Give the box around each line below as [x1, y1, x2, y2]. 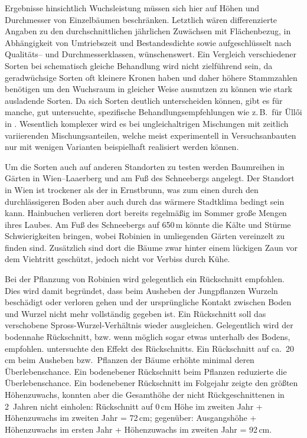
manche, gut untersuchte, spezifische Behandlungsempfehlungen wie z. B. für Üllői [5, 106, 302, 118]
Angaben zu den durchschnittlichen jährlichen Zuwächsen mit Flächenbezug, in [5, 25, 291, 37]
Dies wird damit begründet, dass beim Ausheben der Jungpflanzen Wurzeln [5, 284, 278, 296]
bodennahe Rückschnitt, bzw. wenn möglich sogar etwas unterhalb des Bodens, [5, 331, 290, 343]
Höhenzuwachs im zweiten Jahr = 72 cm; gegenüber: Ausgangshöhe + [5, 411, 257, 424]
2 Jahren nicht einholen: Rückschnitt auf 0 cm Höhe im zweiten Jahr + [5, 400, 263, 412]
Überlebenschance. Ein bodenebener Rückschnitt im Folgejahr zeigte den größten [5, 377, 298, 389]
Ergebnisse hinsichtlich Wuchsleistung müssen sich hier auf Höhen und [5, 2, 260, 14]
